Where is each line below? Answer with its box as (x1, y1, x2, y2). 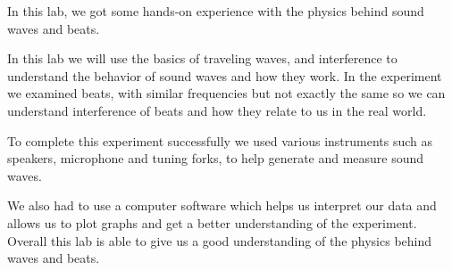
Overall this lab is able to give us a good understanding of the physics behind (7, 231, 432, 250)
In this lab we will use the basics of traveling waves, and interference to (7, 49, 398, 68)
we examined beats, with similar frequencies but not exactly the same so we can (7, 84, 446, 102)
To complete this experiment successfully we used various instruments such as (7, 131, 433, 150)
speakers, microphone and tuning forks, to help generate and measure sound (7, 149, 424, 168)
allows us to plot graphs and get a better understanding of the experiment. (7, 213, 417, 232)
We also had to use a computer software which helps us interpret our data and (7, 196, 437, 215)
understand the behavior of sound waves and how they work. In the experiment (7, 66, 442, 85)
